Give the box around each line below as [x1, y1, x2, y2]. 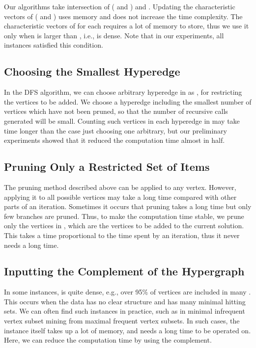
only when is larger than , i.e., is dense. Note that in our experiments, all [4, 30, 224, 40]
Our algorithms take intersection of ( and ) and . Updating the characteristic [4, 1, 235, 11]
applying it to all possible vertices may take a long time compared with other [4, 191, 237, 202]
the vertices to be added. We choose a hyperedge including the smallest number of [4, 96, 252, 107]
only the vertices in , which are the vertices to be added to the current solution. [4, 220, 244, 231]
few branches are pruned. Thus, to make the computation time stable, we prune [4, 211, 244, 221]
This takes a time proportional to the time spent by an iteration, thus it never [4, 230, 240, 240]
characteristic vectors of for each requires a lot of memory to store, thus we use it [4, 21, 249, 31]
